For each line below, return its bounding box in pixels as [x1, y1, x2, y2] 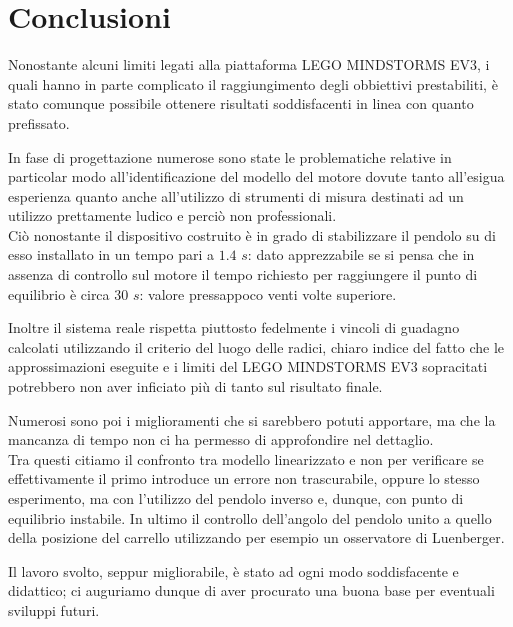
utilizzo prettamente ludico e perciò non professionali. [8, 205, 337, 226]
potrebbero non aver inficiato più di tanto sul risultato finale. [8, 376, 383, 397]
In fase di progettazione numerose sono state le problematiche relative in [8, 146, 452, 167]
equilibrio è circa [8, 283, 110, 304]
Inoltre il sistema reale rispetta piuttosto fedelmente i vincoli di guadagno [8, 317, 460, 338]
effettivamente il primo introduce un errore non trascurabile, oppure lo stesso [8, 468, 480, 489]
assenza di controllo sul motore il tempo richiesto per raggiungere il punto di [8, 264, 478, 285]
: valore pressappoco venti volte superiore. [139, 283, 397, 304]
